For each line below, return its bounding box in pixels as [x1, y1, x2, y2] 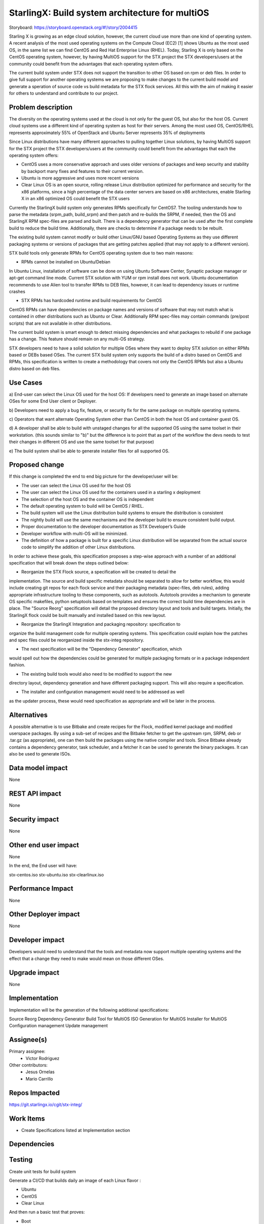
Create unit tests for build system [9, 1168, 76, 1175]
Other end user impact [9, 841, 79, 849]
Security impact [9, 815, 59, 824]
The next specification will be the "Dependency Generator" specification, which [21, 646, 182, 652]
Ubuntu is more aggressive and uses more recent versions [21, 175, 139, 181]
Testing [9, 1155, 33, 1164]
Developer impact [9, 936, 65, 944]
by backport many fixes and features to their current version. [21, 168, 144, 174]
